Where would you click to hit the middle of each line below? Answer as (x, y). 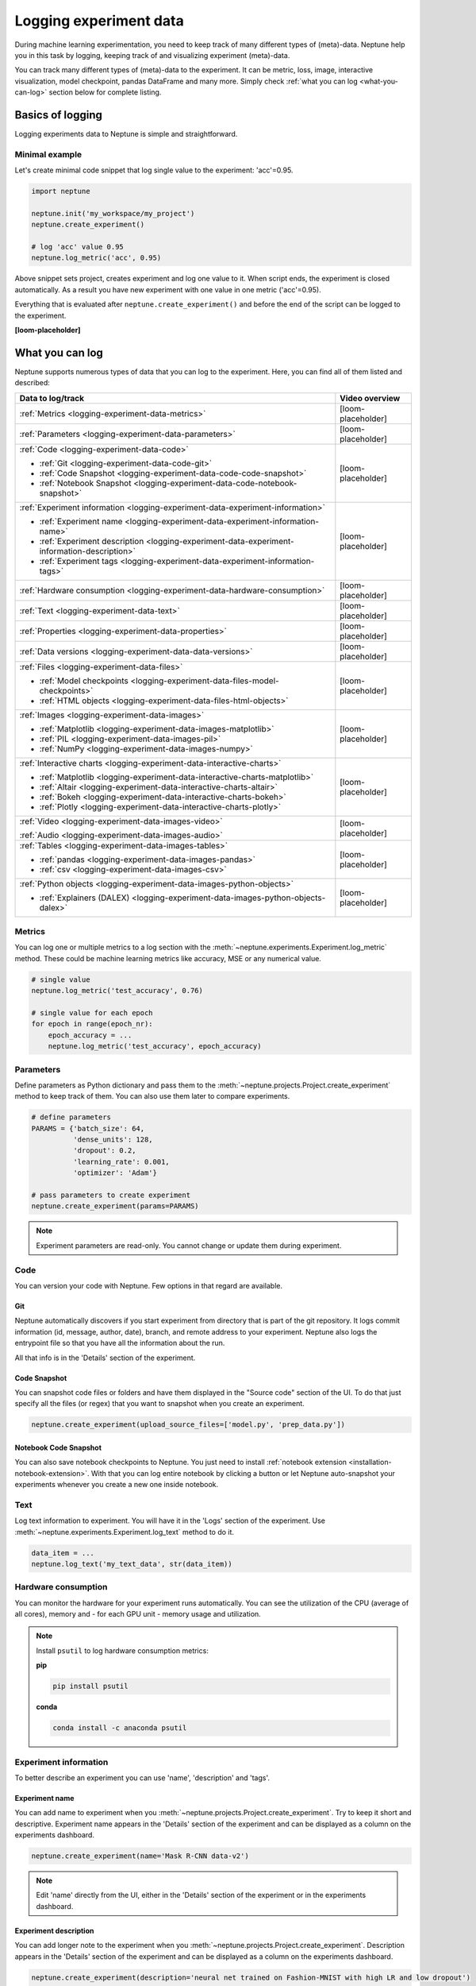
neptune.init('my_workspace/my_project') (113, 213)
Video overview (370, 398)
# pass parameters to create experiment (111, 1195)
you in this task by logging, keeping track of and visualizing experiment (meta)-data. (152, 55)
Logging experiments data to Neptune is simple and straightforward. (126, 134)
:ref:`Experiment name (81, 521)
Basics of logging (58, 115)
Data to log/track (52, 398)
